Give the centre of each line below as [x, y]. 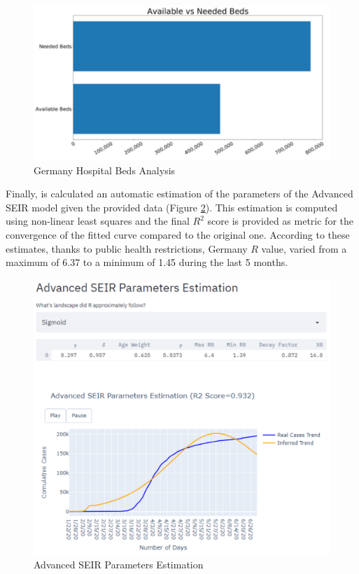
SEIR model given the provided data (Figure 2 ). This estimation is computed [172, 207]
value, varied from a [304, 248]
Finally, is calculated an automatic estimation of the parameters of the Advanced [179, 194]
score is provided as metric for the [280, 221]
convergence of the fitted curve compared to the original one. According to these [178, 235]
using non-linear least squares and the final [98, 221]
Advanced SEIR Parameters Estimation [119, 565]
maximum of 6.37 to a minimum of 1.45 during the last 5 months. [147, 262]
